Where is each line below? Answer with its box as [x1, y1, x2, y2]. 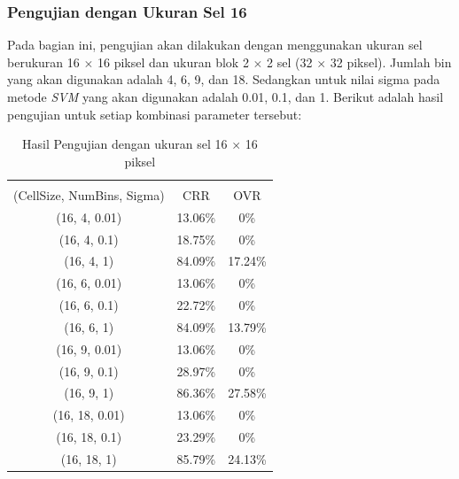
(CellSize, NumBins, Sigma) [13, 185, 165, 204]
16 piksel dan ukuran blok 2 [97, 52, 249, 71]
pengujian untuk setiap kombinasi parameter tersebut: [7, 104, 302, 123]
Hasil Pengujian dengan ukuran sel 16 [22, 135, 228, 153]
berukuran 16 [7, 52, 80, 71]
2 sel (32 [267, 52, 313, 71]
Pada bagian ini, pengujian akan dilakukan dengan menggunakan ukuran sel [7, 35, 423, 54]
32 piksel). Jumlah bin [330, 52, 452, 71]
